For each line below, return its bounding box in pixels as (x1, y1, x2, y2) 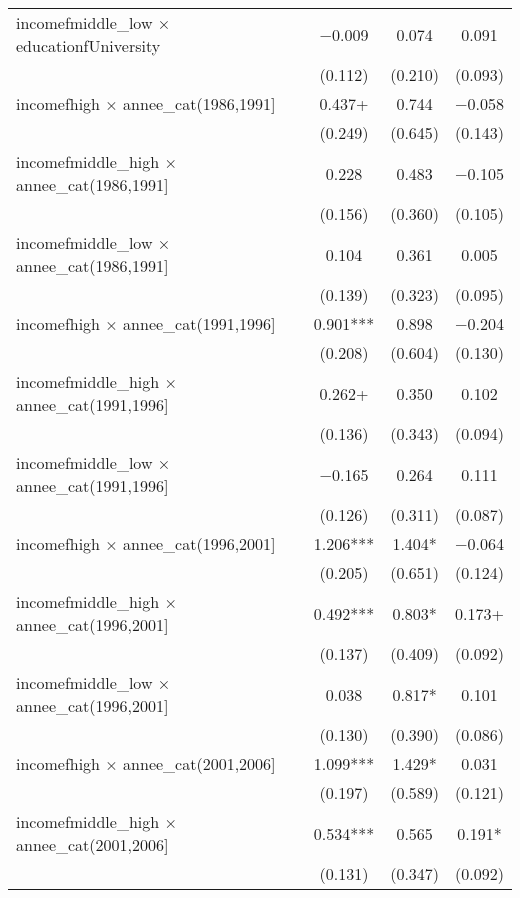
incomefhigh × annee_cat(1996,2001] (16, 532, 276, 555)
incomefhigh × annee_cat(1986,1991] (16, 92, 276, 115)
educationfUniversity (16, 34, 161, 57)
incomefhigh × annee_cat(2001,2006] (16, 752, 276, 775)
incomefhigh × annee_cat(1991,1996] (16, 312, 276, 335)
